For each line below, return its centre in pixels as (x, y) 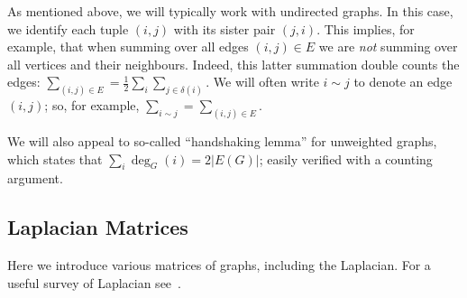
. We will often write (262, 82)
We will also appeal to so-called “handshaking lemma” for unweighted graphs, (222, 141)
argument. (35, 178)
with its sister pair (224, 28)
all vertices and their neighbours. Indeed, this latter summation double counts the (233, 64)
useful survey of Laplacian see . (94, 282)
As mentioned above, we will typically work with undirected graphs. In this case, (230, 11)
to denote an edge (403, 82)
